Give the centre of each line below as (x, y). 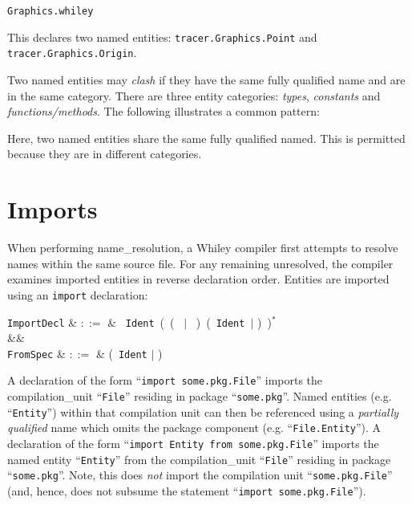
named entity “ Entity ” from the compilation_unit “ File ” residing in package (199, 459)
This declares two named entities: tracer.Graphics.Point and (162, 37)
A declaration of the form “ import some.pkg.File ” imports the (165, 380)
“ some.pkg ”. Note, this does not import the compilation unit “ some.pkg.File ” (200, 475)
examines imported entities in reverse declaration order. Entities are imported (198, 279)
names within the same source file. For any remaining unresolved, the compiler (200, 263)
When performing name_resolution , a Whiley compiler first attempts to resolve (203, 248)
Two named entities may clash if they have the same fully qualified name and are (206, 79)
